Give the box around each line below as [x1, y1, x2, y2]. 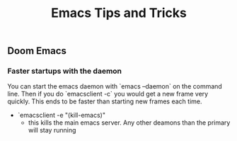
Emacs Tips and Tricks [50, 5, 187, 21]
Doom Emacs [7, 45, 67, 57]
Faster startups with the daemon [7, 66, 122, 76]
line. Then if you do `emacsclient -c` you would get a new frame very [7, 90, 209, 98]
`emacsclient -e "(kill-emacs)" [17, 111, 106, 120]
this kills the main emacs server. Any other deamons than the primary [28, 118, 231, 127]
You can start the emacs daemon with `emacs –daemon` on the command [7, 82, 223, 91]
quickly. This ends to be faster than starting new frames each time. [7, 97, 202, 106]
